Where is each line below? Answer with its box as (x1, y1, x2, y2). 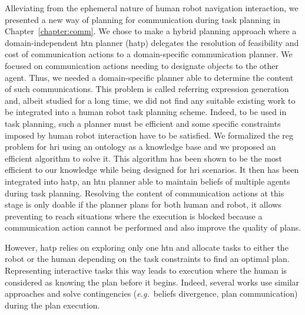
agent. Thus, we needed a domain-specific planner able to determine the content (5, 71, 294, 83)
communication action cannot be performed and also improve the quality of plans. (5, 221, 301, 234)
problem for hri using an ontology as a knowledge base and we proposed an (5, 140, 276, 153)
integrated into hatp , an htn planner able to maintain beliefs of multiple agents (5, 175, 290, 187)
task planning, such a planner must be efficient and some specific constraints (5, 117, 281, 129)
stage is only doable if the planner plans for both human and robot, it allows (5, 198, 281, 211)
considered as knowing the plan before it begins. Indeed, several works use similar (5, 275, 300, 288)
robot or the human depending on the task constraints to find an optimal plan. (5, 252, 290, 265)
